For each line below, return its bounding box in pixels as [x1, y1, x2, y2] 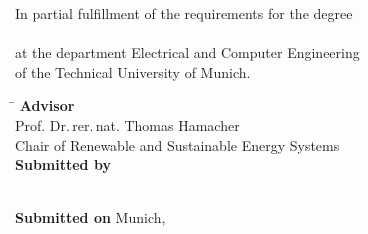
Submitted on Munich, [15, 207, 166, 228]
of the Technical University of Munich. [15, 61, 251, 82]
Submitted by [15, 154, 111, 175]
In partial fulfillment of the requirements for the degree [15, 3, 353, 23]
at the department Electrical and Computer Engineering [15, 42, 360, 63]
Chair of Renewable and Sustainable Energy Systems [15, 134, 340, 155]
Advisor [19, 95, 75, 116]
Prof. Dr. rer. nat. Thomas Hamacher [15, 114, 240, 135]
